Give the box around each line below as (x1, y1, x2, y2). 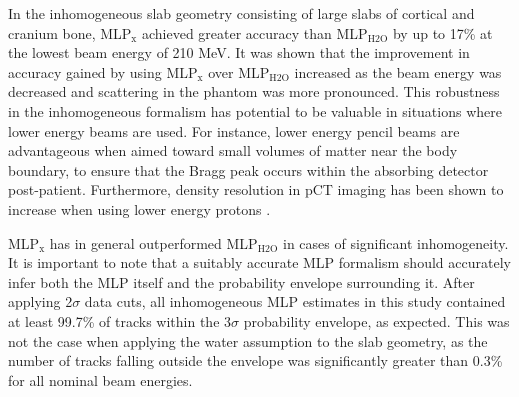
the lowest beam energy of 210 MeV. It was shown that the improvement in (8, 42, 470, 63)
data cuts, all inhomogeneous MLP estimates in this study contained (84, 291, 506, 312)
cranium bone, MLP (8, 22, 132, 43)
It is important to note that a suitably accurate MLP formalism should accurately (8, 252, 511, 273)
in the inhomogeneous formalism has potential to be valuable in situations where (8, 100, 502, 121)
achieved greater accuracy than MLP (141, 22, 368, 43)
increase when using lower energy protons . (8, 198, 271, 219)
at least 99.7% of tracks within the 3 (8, 310, 232, 331)
